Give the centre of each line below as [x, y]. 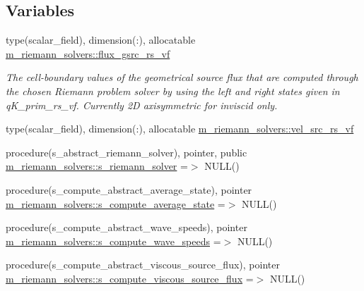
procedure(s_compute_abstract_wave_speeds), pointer [127, 227]
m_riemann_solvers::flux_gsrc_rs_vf [88, 53]
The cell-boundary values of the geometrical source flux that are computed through [182, 77]
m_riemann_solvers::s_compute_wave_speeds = [113, 241]
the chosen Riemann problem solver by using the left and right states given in [173, 91]
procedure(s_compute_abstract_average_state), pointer [129, 189]
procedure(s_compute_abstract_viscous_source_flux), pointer [143, 265]
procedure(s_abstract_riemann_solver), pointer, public [127, 152]
